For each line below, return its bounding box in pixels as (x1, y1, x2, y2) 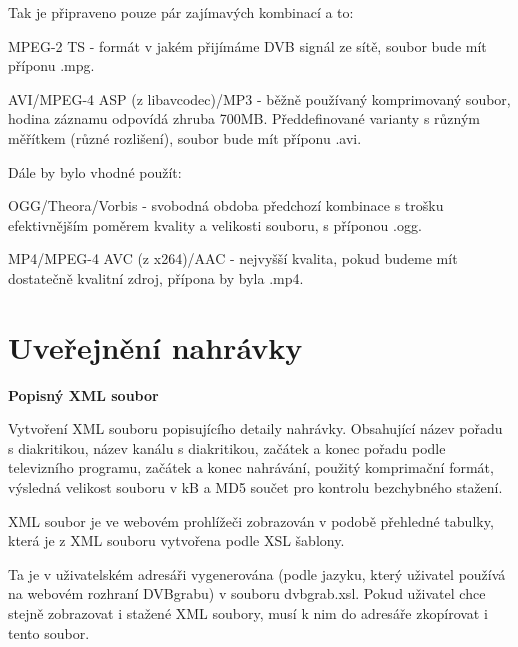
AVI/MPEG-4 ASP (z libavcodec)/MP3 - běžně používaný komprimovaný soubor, (8, 88, 511, 109)
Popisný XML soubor (8, 384, 159, 405)
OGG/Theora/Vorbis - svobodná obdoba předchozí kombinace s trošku (8, 195, 444, 216)
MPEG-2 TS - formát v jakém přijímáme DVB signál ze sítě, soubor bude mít (8, 35, 487, 56)
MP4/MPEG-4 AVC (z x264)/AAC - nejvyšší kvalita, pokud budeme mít (8, 248, 458, 269)
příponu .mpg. (8, 55, 95, 76)
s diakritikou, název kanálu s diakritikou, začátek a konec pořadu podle (8, 437, 446, 458)
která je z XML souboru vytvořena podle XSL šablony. (8, 530, 345, 551)
